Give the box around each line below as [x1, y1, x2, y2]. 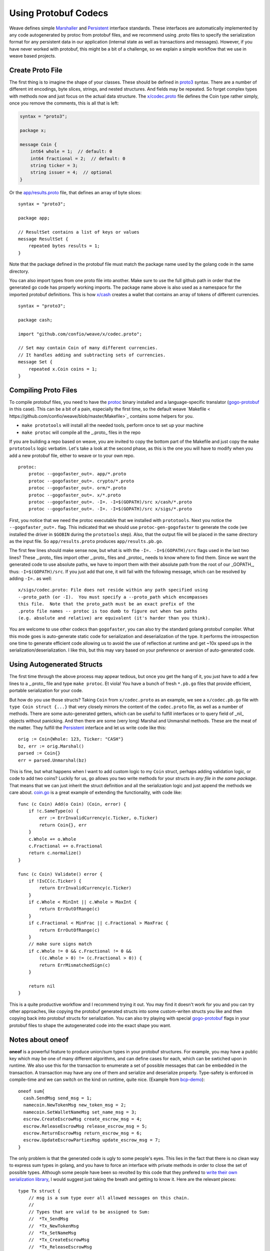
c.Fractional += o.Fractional [28, 843, 102, 849]
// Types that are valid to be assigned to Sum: [28, 1209, 150, 1214]
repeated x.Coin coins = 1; [28, 366, 97, 372]
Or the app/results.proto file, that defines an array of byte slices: [9, 189, 142, 195]
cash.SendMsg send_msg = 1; [23, 1095, 92, 1101]
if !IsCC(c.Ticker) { [28, 878, 82, 884]
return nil [28, 983, 55, 989]
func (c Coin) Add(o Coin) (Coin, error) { [18, 801, 126, 807]
